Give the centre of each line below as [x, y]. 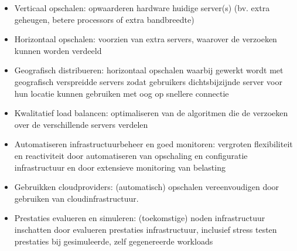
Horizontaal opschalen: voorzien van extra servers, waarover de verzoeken [146, 39]
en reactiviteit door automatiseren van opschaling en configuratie [131, 155]
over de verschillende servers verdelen [81, 124]
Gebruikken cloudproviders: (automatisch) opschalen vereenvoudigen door [147, 187]
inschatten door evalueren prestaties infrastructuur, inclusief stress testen [146, 229]
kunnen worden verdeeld [58, 50]
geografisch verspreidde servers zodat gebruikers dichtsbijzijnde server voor [148, 81]
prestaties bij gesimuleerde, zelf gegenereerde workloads [114, 241]
